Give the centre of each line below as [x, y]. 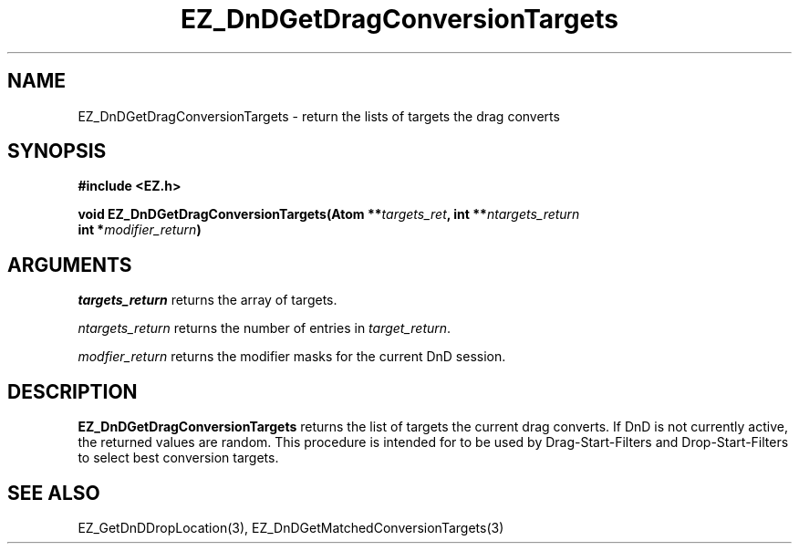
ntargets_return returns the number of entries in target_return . [265, 328]
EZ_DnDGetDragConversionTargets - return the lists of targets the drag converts [319, 116]
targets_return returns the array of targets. [208, 300]
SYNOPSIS [57, 151]
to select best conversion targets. [178, 458]
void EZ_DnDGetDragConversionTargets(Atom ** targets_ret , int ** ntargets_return [329, 214]
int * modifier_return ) [140, 230]
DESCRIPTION [73, 391]
